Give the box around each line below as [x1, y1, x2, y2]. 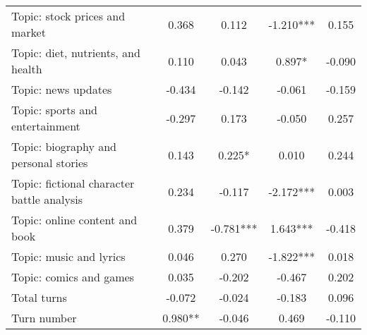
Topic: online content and [11, 212, 138, 228]
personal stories [11, 154, 88, 171]
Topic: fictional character [11, 175, 135, 191]
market [11, 24, 46, 40]
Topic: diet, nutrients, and [11, 44, 140, 61]
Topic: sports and [11, 102, 98, 118]
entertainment [11, 118, 80, 134]
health [11, 61, 42, 77]
